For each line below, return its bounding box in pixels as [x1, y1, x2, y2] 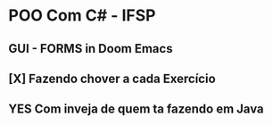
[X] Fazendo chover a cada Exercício [8, 71, 216, 86]
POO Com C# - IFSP [8, 5, 157, 26]
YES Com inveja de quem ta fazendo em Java [8, 102, 264, 117]
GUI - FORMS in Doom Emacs [8, 41, 173, 56]
